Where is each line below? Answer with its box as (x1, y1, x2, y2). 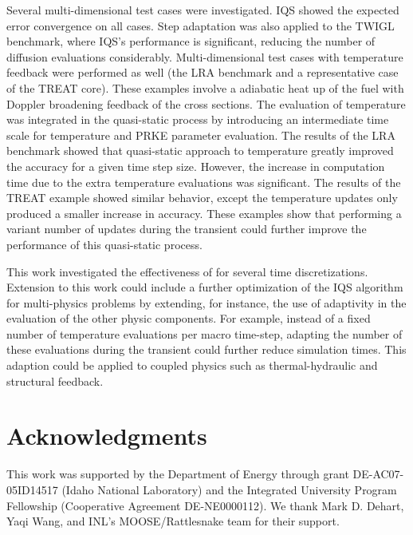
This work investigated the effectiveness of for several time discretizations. (6, 263, 368, 279)
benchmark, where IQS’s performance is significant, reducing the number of (6, 33, 376, 50)
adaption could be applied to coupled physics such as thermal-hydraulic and (6, 357, 378, 374)
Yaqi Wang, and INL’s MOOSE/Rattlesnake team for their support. (6, 513, 340, 529)
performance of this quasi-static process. (6, 236, 203, 252)
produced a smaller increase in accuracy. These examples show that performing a (6, 204, 402, 221)
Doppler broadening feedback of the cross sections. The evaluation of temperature (6, 95, 406, 112)
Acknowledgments (6, 419, 207, 452)
